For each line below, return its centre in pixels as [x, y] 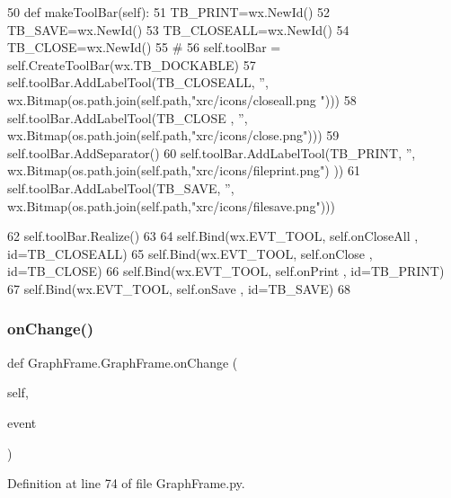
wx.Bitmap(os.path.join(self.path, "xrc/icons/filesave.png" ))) [171, 205]
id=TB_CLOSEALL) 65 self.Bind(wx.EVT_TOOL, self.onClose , [190, 253]
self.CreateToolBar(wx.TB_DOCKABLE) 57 [132, 64]
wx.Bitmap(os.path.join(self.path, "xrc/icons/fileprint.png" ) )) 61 [184, 170]
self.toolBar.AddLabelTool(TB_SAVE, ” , [121, 187]
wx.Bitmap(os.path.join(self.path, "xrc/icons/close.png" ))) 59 [173, 135]
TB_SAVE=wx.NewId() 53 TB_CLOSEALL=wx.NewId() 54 [178, 29]
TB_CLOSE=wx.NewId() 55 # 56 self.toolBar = [144, 47]
